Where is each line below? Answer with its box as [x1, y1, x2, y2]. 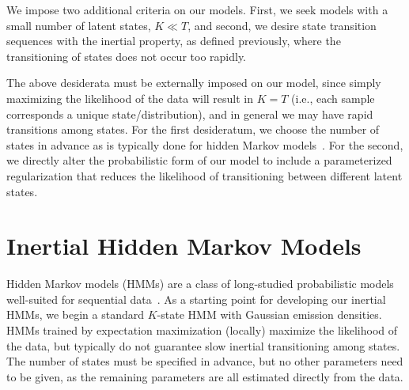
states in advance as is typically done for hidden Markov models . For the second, [6, 136, 403, 153]
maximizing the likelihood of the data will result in [6, 89, 254, 106]
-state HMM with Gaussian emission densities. [157, 306, 382, 323]
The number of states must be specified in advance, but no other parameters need [6, 353, 403, 369]
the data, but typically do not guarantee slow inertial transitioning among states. [6, 337, 400, 354]
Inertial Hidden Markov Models [6, 229, 362, 262]
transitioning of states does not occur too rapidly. [6, 47, 247, 64]
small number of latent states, [6, 17, 151, 33]
